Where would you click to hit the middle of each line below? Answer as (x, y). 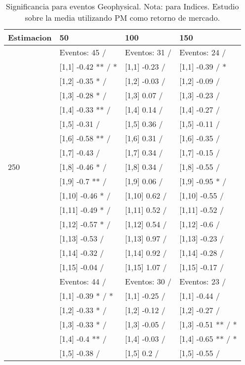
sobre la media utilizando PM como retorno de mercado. (122, 18)
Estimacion (30, 37)
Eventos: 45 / (83, 52)
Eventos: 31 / (148, 52)
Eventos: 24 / (203, 52)
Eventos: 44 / (83, 281)
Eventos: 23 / (203, 281)
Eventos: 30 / (148, 281)
